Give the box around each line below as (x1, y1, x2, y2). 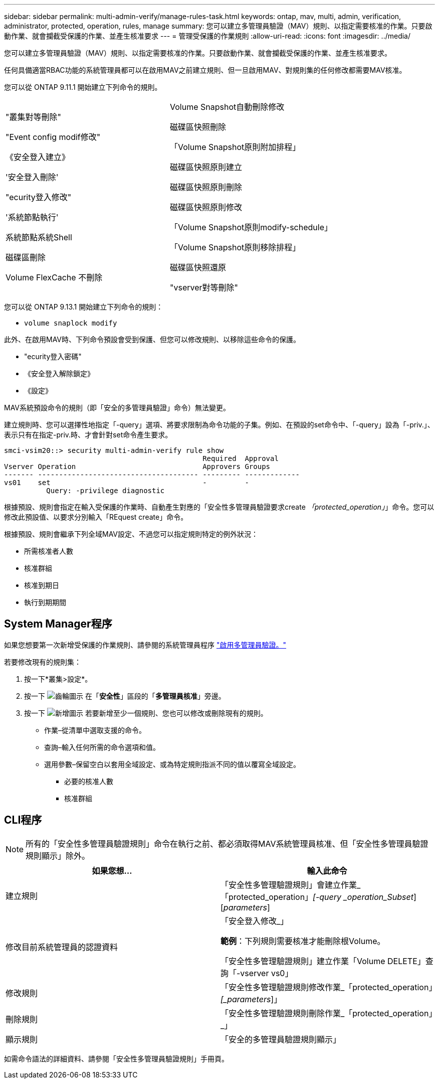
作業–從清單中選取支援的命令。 (44, 725, 146, 734)
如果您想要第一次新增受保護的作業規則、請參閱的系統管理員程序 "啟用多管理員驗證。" (4, 640, 286, 649)
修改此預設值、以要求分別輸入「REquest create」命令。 (4, 513, 188, 521)
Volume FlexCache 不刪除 (6, 272, 103, 282)
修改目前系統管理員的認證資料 (6, 942, 118, 952)
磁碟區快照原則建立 (170, 162, 243, 172)
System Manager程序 (4, 617, 112, 631)
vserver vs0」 (240, 968, 293, 978)
